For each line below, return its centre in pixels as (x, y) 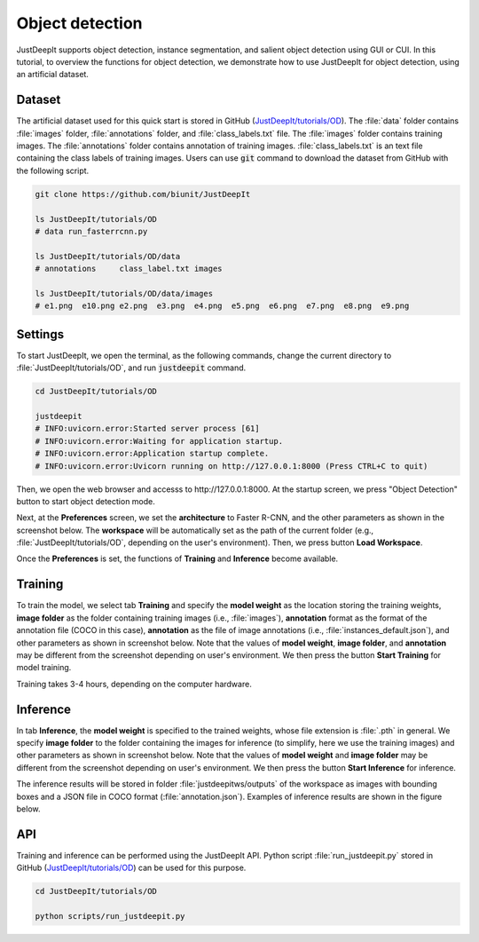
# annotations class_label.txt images (129, 269)
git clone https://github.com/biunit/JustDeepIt (143, 194)
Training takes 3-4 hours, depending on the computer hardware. (134, 684)
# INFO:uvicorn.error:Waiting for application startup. (159, 441)
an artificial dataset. (52, 75)
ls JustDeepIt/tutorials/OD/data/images (124, 293)
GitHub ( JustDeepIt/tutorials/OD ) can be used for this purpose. (131, 868)
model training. (44, 668)
